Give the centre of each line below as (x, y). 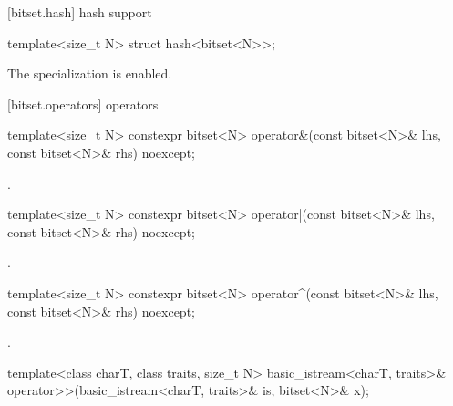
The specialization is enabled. (90, 73)
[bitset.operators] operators (83, 104)
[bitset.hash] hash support (80, 12)
